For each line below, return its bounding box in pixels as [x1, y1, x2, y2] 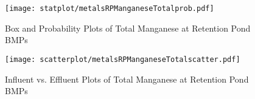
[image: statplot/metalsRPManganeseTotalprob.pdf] [5, 4, 214, 13]
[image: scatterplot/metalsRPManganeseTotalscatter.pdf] [5, 55, 240, 64]
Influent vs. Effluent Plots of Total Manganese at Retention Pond [5, 72, 249, 85]
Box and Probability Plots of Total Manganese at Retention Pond [5, 21, 251, 34]
